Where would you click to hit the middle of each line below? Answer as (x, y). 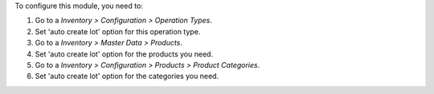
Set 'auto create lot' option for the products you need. (124, 54)
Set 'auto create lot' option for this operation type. (118, 31)
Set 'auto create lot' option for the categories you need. (127, 76)
